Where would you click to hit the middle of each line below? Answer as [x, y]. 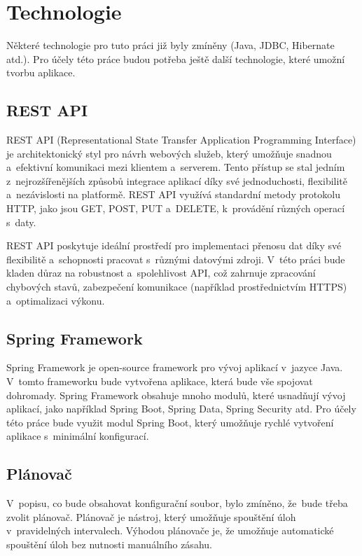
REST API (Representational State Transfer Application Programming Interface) [181, 140]
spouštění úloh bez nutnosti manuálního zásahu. [109, 544]
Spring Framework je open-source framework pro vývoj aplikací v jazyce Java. [175, 367]
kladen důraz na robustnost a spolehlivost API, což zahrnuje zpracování [161, 273]
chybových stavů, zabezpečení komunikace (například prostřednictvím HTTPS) [177, 287]
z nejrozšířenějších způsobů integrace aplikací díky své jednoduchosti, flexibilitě [177, 180]
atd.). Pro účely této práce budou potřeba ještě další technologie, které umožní [176, 58]
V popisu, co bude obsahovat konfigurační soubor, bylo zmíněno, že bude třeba [177, 503]
